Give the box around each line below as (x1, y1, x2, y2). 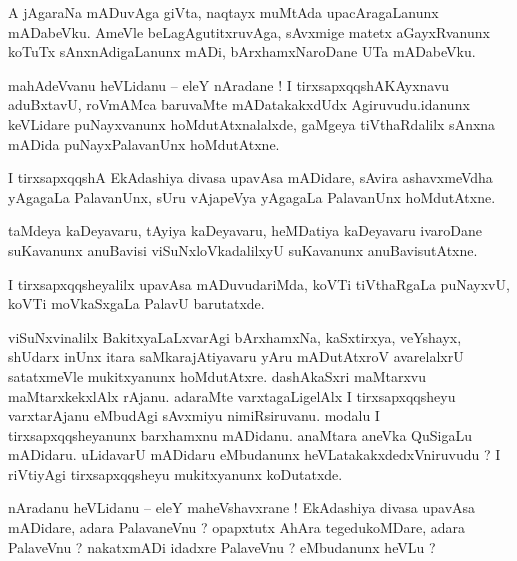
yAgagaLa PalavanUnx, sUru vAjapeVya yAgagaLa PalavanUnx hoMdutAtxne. (8, 186, 496, 207)
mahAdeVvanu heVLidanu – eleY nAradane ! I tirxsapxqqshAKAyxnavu (8, 74, 450, 95)
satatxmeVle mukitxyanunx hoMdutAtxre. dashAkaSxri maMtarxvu (8, 365, 427, 386)
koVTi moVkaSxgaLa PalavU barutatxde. (8, 293, 265, 314)
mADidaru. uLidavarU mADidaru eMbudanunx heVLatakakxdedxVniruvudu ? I (8, 444, 501, 465)
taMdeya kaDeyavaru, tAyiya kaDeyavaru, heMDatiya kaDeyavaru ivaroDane (8, 220, 483, 241)
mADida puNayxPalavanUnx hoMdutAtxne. (8, 133, 280, 154)
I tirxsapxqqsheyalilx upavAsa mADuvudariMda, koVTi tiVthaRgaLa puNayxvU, (8, 273, 510, 294)
